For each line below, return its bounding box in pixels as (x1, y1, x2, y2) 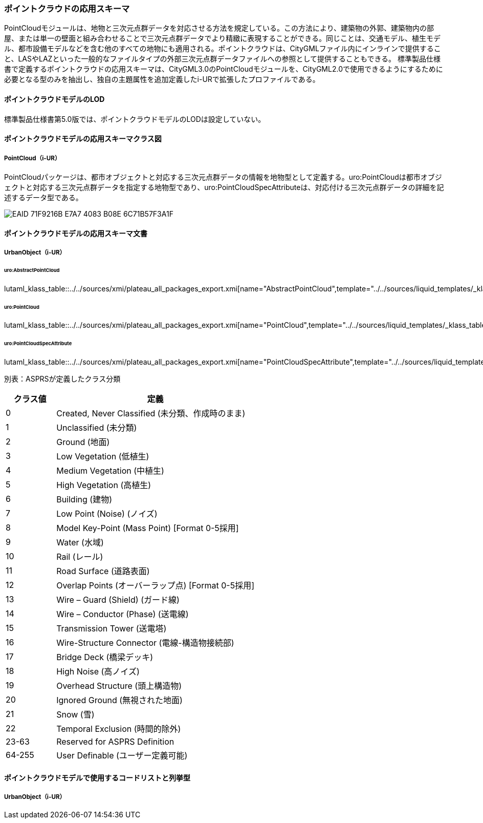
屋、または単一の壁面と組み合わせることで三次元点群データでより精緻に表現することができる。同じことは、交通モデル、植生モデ (4, 34, 441, 43)
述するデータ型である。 (4, 193, 83, 202)
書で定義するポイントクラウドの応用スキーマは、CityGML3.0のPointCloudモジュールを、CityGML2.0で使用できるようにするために (4, 65, 443, 74)
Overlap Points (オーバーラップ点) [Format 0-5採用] (56, 580, 254, 591)
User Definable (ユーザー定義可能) (56, 750, 188, 761)
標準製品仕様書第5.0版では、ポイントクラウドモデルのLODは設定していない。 (4, 114, 266, 123)
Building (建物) (56, 494, 112, 505)
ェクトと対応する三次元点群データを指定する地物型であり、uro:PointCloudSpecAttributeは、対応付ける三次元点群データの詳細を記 (4, 182, 444, 192)
